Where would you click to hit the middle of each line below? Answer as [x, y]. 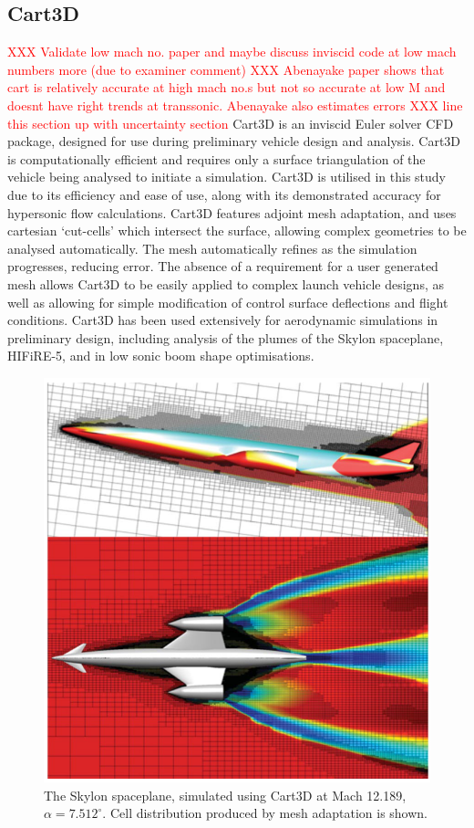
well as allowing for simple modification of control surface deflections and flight [228, 302]
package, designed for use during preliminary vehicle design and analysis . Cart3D [234, 141]
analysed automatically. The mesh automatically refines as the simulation [212, 248]
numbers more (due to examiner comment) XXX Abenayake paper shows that [226, 69]
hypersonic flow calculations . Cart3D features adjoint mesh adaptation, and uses [232, 212]
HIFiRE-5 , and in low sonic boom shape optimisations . [161, 356]
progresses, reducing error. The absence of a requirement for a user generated [223, 266]
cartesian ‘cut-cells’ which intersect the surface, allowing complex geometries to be [237, 231]
